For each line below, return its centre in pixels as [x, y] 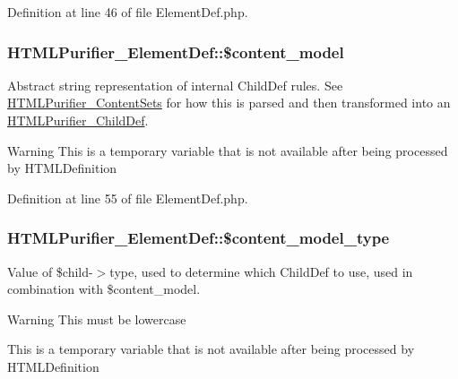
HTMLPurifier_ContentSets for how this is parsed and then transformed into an [229, 103]
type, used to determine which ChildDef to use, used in [261, 271]
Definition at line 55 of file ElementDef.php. [128, 198]
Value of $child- [50, 271]
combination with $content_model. [104, 289]
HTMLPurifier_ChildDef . [78, 120]
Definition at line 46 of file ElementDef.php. [128, 12]
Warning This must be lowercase [97, 319]
